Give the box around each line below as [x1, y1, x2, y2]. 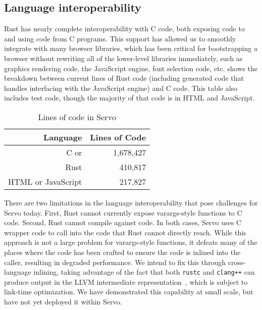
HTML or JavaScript [8, 175, 82, 187]
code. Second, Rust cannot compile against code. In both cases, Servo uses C [4, 217, 242, 228]
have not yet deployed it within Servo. [4, 296, 122, 306]
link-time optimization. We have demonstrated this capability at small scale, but [4, 286, 253, 297]
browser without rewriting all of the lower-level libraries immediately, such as [4, 53, 243, 63]
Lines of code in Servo [38, 111, 116, 123]
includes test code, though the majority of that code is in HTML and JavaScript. [4, 92, 255, 103]
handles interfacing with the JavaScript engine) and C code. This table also [4, 82, 238, 93]
